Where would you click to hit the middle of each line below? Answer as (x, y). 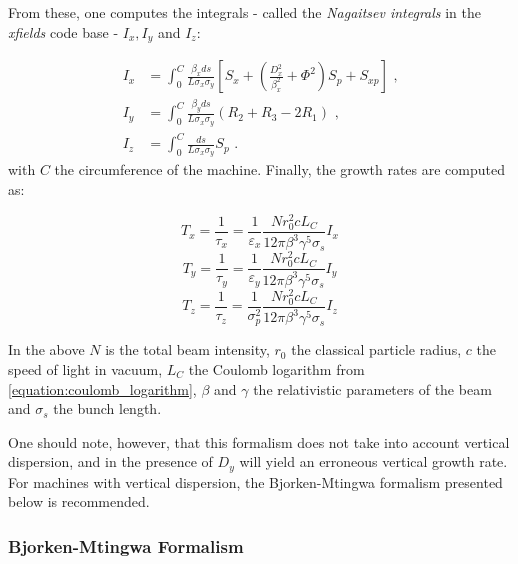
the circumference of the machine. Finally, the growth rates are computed (279, 169)
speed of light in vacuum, (85, 368)
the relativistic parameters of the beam (372, 388)
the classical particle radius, (376, 349)
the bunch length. (107, 408)
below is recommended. (79, 501)
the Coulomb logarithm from (276, 368)
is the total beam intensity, (187, 349)
